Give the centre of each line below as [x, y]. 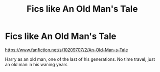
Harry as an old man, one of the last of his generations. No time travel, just [80, 59]
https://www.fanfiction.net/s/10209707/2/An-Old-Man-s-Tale [67, 50]
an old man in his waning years [36, 64]
